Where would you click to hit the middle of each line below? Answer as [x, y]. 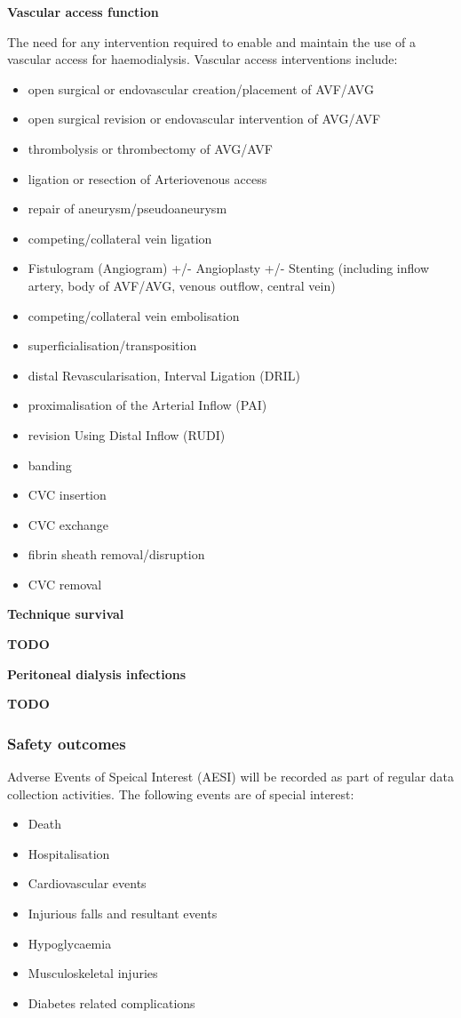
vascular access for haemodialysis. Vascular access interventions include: [203, 59]
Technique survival [66, 614]
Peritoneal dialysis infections [96, 673]
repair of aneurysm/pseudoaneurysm [127, 208]
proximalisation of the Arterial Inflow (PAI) [147, 405]
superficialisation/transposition [112, 345]
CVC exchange [68, 524]
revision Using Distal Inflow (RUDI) [127, 434]
